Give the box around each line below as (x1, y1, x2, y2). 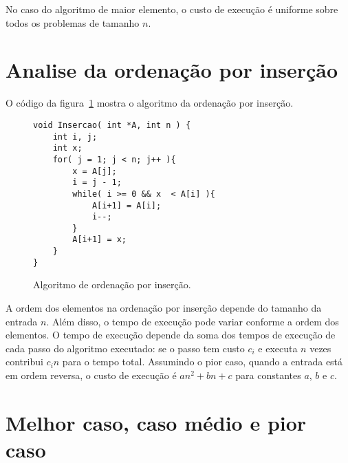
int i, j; (52, 131, 98, 142)
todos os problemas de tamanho (6, 15, 140, 30)
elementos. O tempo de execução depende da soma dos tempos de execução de (6, 327, 336, 342)
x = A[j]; (72, 166, 117, 176)
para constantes (235, 368, 301, 382)
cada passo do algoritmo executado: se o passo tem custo (6, 341, 245, 355)
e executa (258, 341, 298, 355)
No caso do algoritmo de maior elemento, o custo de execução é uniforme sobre (6, 2, 338, 16)
